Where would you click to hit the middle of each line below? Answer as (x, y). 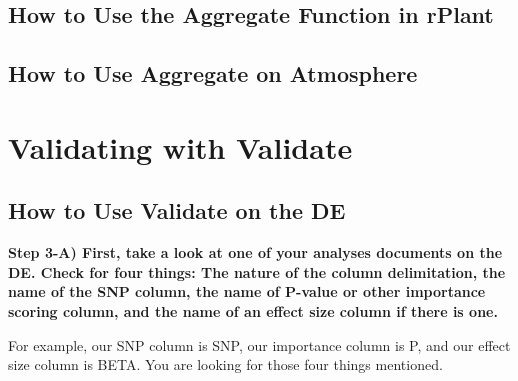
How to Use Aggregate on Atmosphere (213, 73)
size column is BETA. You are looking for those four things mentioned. (225, 364)
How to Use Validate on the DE (177, 210)
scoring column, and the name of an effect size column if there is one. (253, 310)
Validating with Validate (180, 146)
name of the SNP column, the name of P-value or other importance (247, 291)
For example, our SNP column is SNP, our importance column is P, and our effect (259, 344)
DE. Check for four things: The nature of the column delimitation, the (257, 271)
